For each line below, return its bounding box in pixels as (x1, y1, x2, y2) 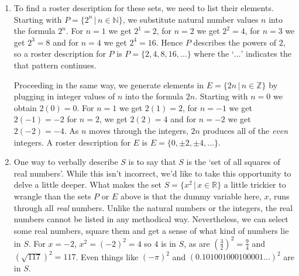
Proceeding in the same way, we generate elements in (13, 78, 204, 91)
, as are (184, 237, 210, 249)
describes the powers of (193, 36, 277, 48)
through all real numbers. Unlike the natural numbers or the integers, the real (13, 201, 293, 213)
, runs (269, 189, 290, 202)
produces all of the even (202, 124, 288, 136)
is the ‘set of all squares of (186, 156, 280, 168)
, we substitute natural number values (122, 13, 259, 25)
